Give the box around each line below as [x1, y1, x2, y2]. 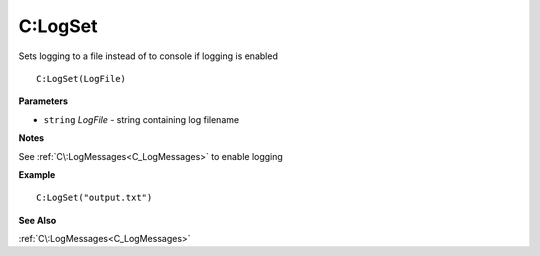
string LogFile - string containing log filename [43, 113, 240, 125]
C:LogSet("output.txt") [36, 192, 153, 204]
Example [18, 168, 56, 180]
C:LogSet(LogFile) [36, 73, 127, 84]
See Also [18, 214, 57, 226]
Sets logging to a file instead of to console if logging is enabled [18, 50, 279, 62]
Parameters [18, 95, 69, 107]
